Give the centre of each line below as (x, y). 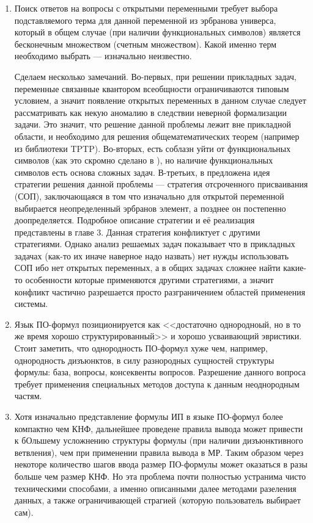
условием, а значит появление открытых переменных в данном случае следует (160, 100)
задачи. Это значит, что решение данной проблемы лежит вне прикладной (153, 124)
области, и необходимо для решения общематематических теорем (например (157, 136)
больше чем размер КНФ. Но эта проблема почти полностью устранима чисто (160, 476)
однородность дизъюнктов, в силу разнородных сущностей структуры (144, 360)
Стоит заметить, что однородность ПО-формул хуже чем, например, (141, 348)
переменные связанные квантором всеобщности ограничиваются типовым (152, 88)
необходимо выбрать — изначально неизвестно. (103, 56)
